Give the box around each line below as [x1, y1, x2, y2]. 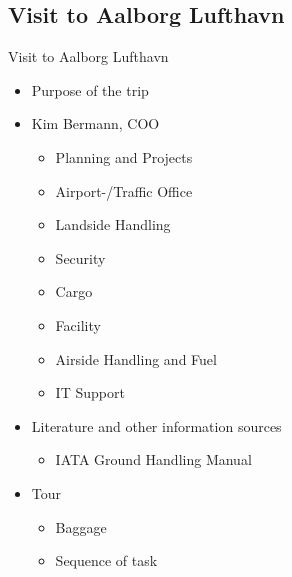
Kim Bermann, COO [31, 113, 160, 134]
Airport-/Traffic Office [55, 180, 193, 201]
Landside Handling [55, 214, 171, 235]
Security [55, 247, 106, 268]
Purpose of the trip [31, 79, 149, 100]
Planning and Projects [55, 146, 193, 167]
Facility [55, 314, 101, 335]
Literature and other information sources [31, 415, 282, 436]
